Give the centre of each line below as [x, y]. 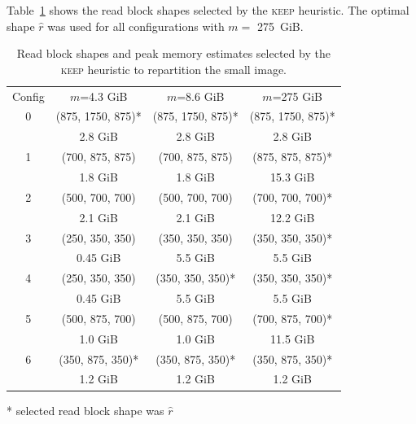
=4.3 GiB [104, 96]
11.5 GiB [293, 338]
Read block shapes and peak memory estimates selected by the [173, 53]
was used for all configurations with [136, 26]
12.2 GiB [293, 217]
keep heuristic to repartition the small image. [174, 69]
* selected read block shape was [85, 410]
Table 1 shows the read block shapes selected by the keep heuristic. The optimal [208, 10]
